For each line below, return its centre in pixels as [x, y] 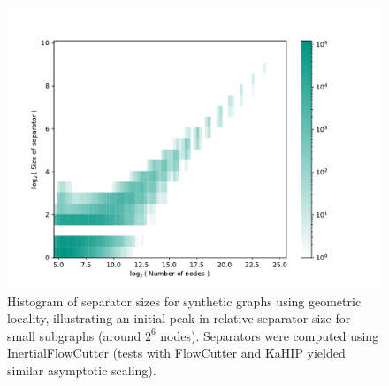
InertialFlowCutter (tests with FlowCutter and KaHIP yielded [176, 353]
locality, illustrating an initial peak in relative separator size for [179, 318]
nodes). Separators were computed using [270, 335]
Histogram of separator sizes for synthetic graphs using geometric [184, 301]
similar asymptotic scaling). [82, 370]
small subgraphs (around [74, 335]
